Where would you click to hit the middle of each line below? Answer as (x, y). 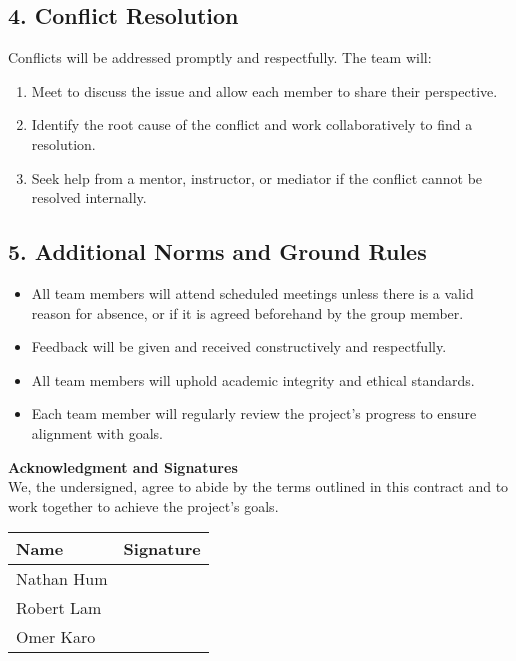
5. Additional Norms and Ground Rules (217, 251)
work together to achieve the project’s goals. (143, 505)
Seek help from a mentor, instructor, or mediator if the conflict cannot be (257, 177)
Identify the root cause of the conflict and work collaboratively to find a (252, 124)
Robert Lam (59, 608)
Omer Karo (56, 637)
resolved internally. (89, 197)
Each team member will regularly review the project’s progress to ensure (254, 413)
